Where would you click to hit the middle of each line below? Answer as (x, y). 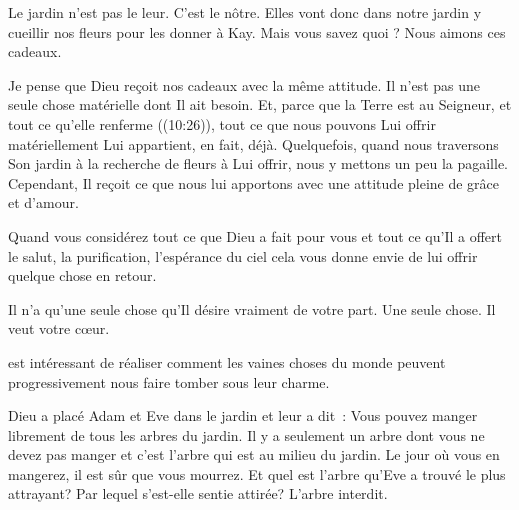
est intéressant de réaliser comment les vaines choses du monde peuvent (227, 361)
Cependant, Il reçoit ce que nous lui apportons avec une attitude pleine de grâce (254, 182)
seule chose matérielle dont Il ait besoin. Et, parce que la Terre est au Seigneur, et (260, 104)
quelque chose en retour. (82, 275)
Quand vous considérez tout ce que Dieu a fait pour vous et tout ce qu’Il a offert (255, 235)
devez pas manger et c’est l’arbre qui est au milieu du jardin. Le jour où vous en (254, 454)
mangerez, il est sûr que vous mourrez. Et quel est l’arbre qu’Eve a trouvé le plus (257, 473)
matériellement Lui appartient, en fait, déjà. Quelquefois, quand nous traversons (253, 143)
